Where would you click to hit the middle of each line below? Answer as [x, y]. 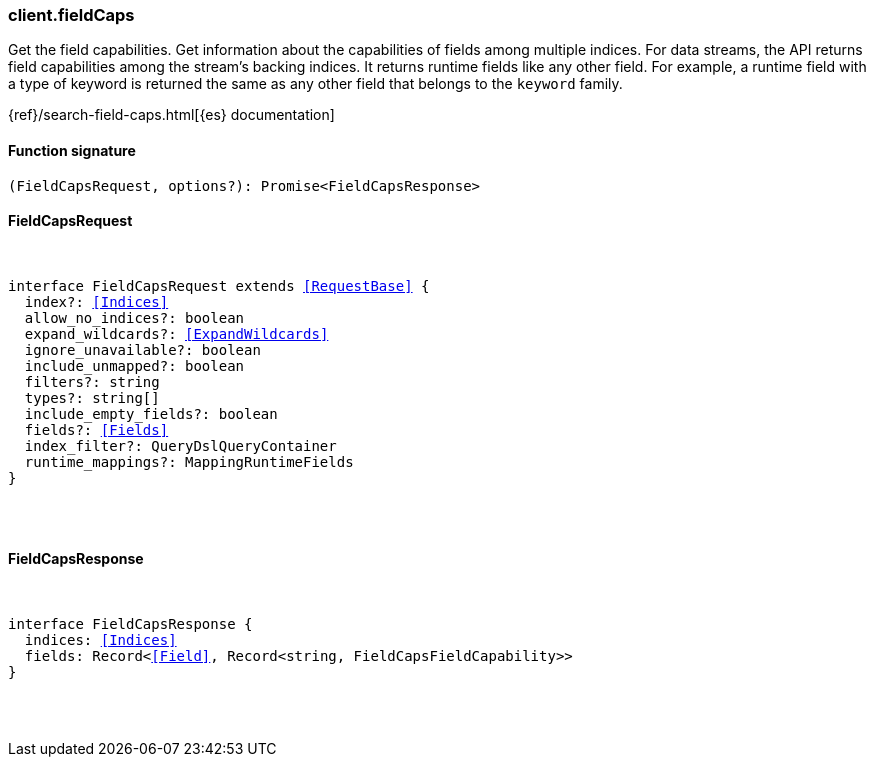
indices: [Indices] [100, 640]
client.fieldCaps [71, 15]
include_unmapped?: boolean [134, 365]
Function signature [72, 150]
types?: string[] [92, 397]
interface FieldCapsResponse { [130, 624]
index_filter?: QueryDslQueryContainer [180, 445]
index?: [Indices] [96, 301]
